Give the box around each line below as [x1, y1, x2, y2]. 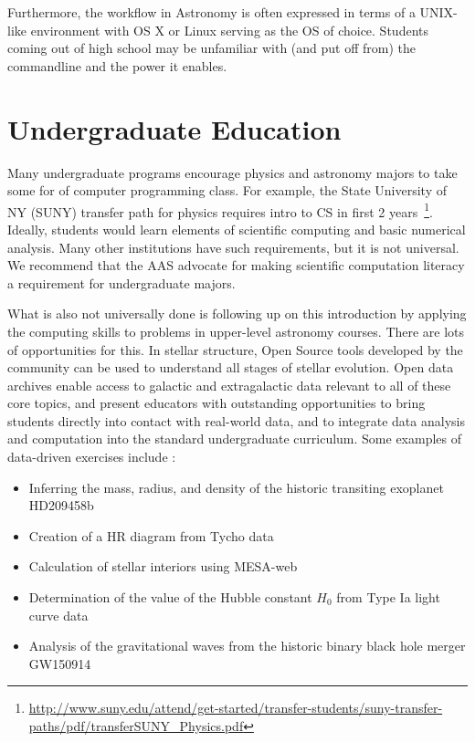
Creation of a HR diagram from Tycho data [28, 526, 274, 545]
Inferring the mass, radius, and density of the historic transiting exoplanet [28, 477, 444, 496]
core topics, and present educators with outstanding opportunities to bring [7, 393, 426, 413]
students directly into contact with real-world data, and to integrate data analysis [7, 411, 465, 430]
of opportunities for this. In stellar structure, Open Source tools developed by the [7, 340, 463, 359]
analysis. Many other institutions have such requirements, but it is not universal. [7, 237, 459, 256]
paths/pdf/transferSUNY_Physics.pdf [28, 716, 244, 735]
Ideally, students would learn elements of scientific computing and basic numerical [7, 219, 466, 238]
